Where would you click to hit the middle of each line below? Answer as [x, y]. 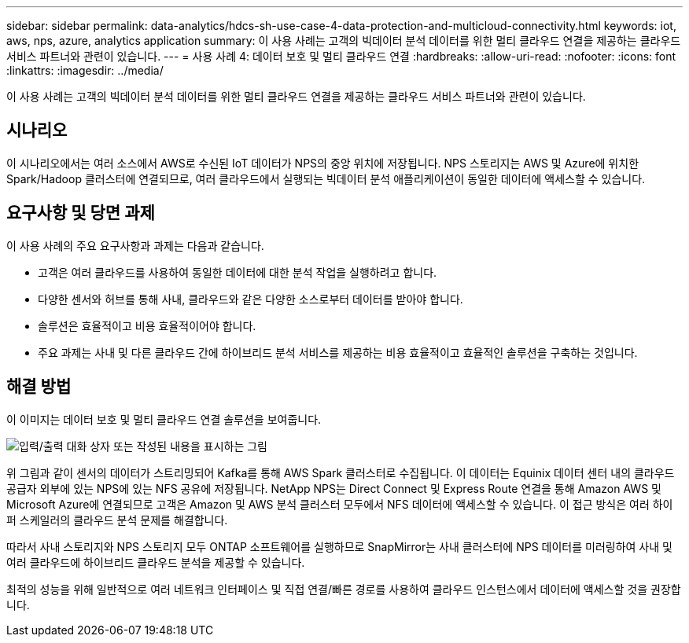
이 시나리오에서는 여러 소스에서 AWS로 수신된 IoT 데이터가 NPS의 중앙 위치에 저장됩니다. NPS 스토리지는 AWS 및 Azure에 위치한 [323, 163]
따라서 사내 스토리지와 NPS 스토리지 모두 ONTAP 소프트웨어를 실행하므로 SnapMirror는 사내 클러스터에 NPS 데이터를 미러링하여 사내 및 [339, 546]
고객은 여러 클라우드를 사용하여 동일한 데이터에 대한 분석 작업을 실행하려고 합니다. [238, 272]
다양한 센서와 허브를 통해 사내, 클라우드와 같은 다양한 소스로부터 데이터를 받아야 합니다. [251, 299]
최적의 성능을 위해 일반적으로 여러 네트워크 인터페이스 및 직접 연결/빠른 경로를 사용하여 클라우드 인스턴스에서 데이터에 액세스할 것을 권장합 [344, 589]
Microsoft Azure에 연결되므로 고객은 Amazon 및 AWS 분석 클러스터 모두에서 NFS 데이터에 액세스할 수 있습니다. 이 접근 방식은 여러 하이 [340, 504]
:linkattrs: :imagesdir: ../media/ [85, 70]
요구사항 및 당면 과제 [81, 213]
